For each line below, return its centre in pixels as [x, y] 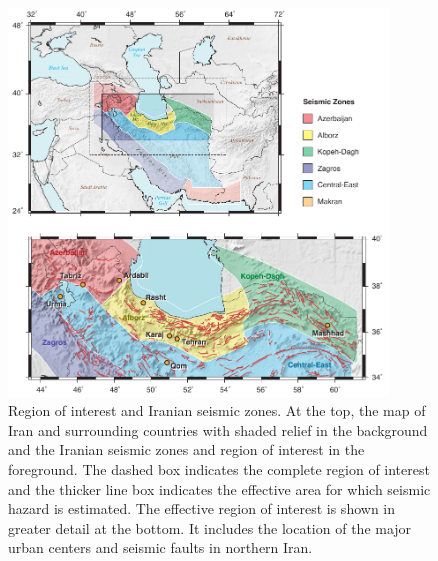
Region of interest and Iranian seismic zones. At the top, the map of [217, 410]
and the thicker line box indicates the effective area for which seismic [219, 488]
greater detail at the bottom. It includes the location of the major [210, 527]
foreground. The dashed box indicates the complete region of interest [219, 469]
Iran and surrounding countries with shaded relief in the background [218, 429]
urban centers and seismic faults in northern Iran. [160, 547]
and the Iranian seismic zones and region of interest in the [186, 449]
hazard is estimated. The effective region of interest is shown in [202, 508]
